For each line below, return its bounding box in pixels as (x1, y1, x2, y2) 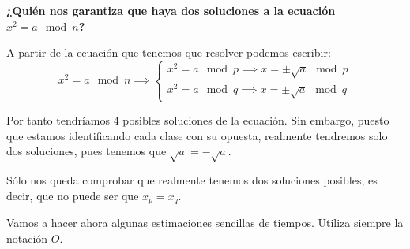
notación (6, 229, 48, 246)
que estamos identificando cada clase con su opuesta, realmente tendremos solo (6, 127, 388, 143)
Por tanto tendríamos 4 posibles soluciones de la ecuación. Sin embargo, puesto (6, 112, 389, 128)
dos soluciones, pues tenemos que (6, 143, 167, 159)
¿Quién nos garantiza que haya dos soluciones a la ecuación (6, 2, 336, 18)
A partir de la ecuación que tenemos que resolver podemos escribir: (6, 44, 331, 61)
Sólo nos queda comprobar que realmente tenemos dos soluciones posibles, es (6, 171, 378, 188)
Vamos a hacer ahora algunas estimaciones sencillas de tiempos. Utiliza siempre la (6, 214, 404, 231)
